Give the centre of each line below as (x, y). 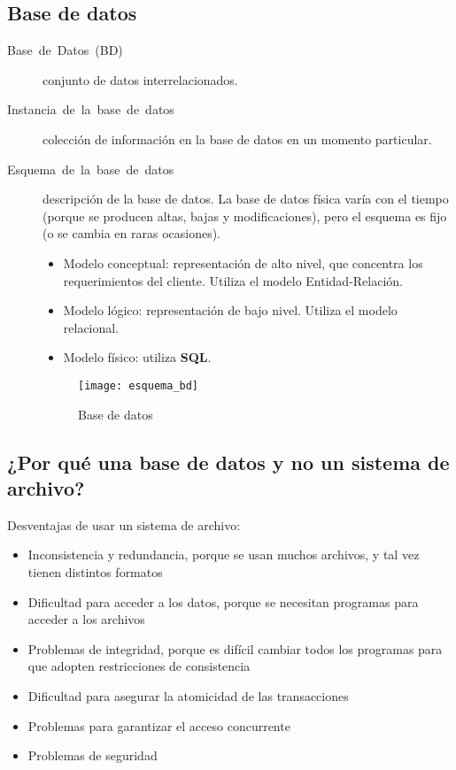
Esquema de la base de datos (91, 169)
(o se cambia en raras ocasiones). (132, 233)
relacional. (91, 327)
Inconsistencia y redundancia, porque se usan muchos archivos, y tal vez (224, 554)
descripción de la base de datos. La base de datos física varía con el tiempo (246, 199)
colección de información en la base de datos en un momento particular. (237, 139)
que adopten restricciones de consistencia (139, 666)
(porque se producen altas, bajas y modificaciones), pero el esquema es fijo (245, 216)
